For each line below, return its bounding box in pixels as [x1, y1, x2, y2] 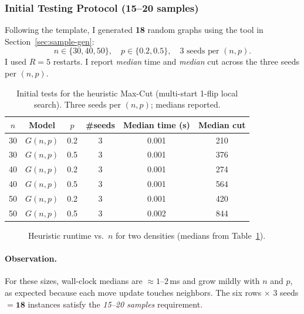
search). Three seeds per [33, 98, 121, 111]
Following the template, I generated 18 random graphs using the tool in [5, 24, 264, 36]
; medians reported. [150, 98, 221, 111]
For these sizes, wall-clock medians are [5, 275, 143, 287]
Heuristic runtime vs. [28, 229, 104, 241]
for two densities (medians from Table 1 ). [116, 229, 266, 241]
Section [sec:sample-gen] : [5, 35, 94, 47]
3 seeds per [180, 47, 219, 56]
